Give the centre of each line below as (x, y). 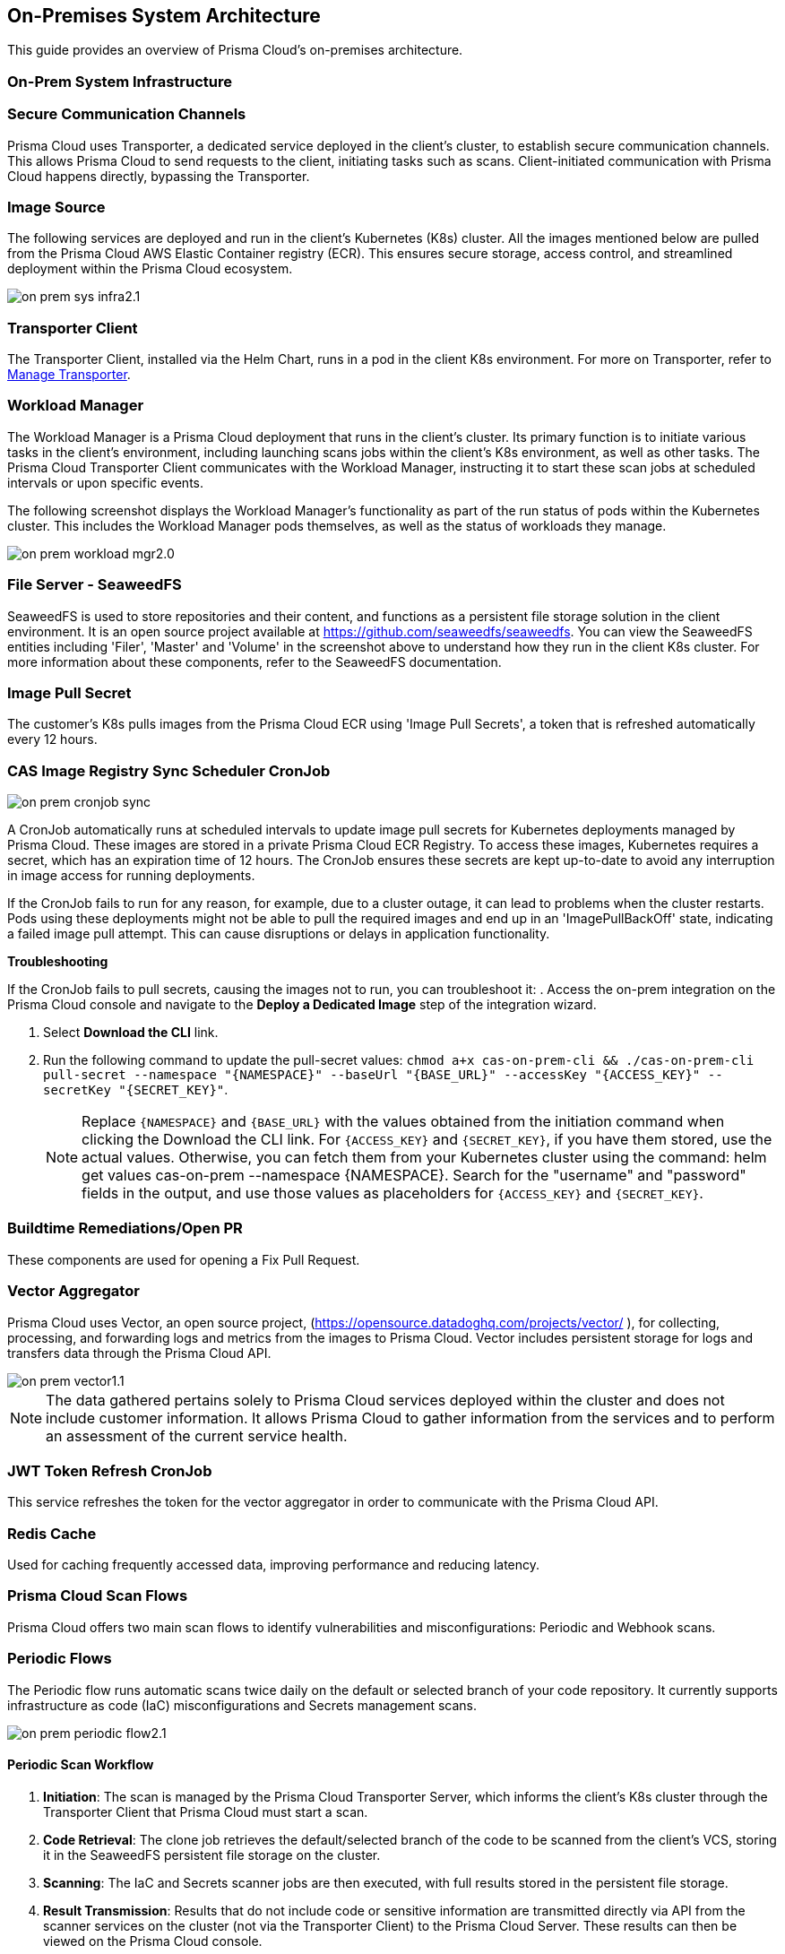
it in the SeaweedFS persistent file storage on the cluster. (212, 1855)
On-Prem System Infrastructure (120, 81)
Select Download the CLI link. (131, 1033)
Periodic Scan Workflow (81, 1765)
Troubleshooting (58, 962)
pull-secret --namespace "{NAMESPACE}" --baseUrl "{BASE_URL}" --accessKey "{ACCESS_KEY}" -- (383, 1075)
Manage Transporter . (69, 375)
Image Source (56, 207)
